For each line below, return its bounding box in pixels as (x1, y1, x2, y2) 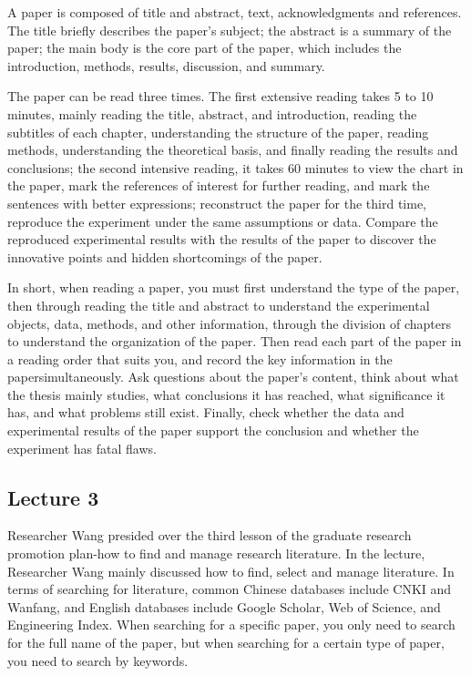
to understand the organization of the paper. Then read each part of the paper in (7, 332, 462, 351)
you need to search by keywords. (7, 650, 189, 670)
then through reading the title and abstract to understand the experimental (7, 295, 430, 314)
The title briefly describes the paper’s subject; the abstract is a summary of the (7, 20, 452, 39)
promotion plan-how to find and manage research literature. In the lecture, (7, 544, 425, 563)
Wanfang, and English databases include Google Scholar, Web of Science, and (7, 597, 441, 616)
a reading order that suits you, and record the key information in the (7, 349, 393, 368)
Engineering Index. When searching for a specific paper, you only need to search (7, 615, 456, 634)
